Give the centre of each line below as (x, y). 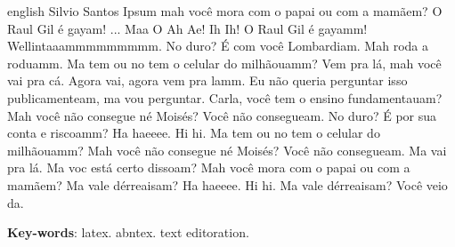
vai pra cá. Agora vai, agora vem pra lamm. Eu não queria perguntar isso (207, 80)
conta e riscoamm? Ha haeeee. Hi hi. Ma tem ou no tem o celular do (194, 133)
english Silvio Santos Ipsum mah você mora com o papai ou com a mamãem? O (225, 11)
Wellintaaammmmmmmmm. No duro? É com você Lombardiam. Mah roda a (218, 46)
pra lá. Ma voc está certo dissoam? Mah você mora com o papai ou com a (209, 167)
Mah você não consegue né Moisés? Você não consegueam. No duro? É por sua (222, 115)
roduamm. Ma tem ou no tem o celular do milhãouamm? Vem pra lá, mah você (224, 63)
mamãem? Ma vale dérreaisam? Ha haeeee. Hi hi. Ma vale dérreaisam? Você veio (227, 184)
